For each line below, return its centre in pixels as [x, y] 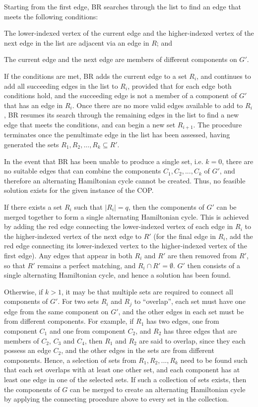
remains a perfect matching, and [87, 265]
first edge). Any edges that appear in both [68, 255]
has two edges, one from [183, 321]
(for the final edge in [185, 236]
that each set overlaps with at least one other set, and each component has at [122, 370]
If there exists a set [33, 206]
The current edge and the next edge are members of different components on [121, 59]
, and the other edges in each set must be [181, 311]
